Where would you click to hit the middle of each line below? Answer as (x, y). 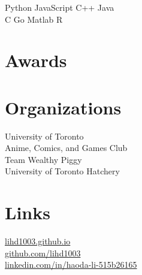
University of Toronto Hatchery (62, 171)
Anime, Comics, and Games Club (66, 148)
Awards (36, 60)
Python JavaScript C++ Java (60, 7)
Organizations (63, 107)
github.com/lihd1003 (43, 253)
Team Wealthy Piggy (43, 159)
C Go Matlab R (34, 19)
